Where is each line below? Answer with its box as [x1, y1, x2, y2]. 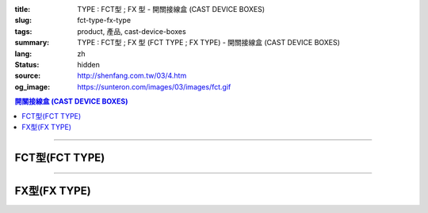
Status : [14, 59, 40, 69]
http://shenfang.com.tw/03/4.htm [77, 71, 187, 81]
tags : [14, 26, 32, 36]
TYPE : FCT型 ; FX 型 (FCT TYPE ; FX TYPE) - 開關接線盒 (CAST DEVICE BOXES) [77, 38, 341, 48]
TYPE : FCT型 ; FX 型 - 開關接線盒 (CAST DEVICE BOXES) [77, 5, 266, 13]
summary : [14, 38, 50, 48]
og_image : [14, 82, 51, 91]
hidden [77, 59, 101, 69]
